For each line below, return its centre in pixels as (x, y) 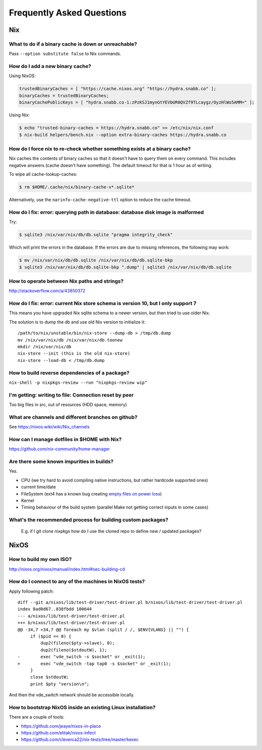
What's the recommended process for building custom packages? (89, 520)
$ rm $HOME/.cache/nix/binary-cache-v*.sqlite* (77, 187)
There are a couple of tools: (37, 717)
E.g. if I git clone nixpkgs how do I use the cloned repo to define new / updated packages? (111, 531)
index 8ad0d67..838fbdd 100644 (55, 609)
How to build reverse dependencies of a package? (69, 373)
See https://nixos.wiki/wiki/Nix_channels (49, 427)
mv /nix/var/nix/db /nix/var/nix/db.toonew (70, 340)
